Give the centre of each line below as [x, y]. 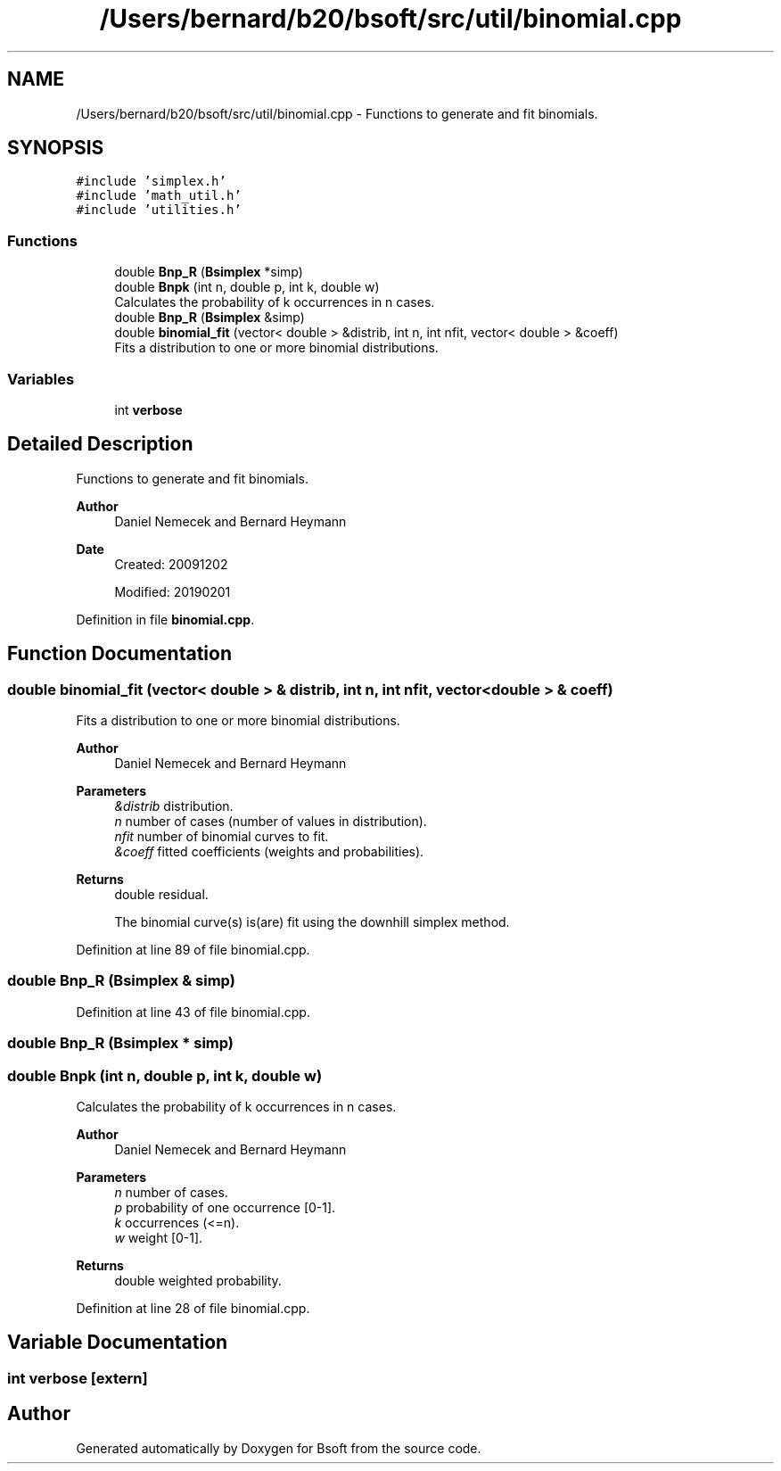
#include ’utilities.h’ [159, 210]
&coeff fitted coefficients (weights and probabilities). [269, 851]
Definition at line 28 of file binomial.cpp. [193, 1308]
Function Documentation [119, 654]
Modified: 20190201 [173, 591]
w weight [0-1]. [159, 1237]
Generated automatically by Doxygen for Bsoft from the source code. [279, 1448]
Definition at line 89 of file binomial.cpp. [193, 950]
